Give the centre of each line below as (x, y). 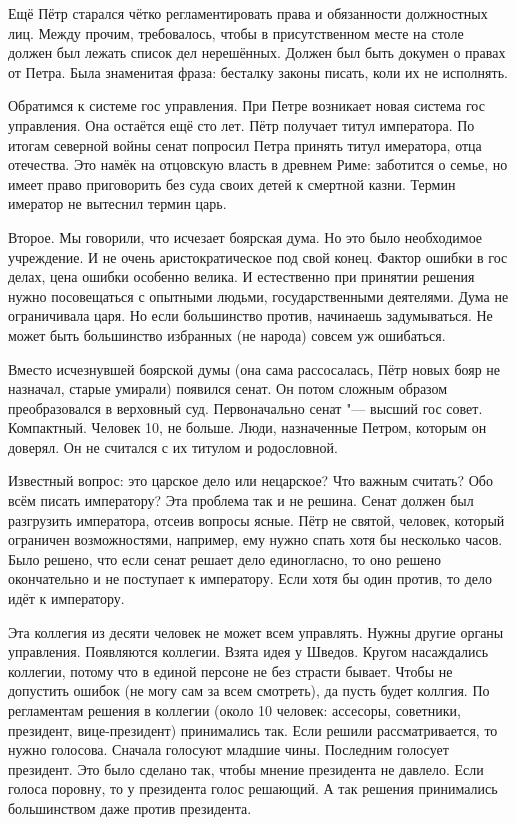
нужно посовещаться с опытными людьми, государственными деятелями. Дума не (258, 295)
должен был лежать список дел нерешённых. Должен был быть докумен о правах (257, 52)
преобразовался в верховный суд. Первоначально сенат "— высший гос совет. (245, 407)
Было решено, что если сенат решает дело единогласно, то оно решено (224, 558)
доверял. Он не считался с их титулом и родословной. (173, 446)
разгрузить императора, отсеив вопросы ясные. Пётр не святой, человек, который (256, 519)
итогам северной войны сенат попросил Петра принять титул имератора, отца (245, 144)
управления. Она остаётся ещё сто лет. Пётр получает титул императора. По (241, 124)
